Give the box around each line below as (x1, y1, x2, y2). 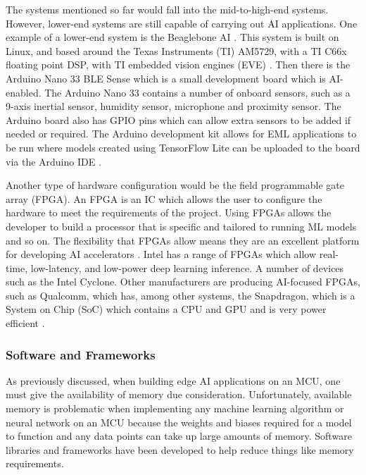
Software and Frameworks (6, 345, 156, 363)
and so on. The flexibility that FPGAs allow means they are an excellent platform (6, 233, 360, 247)
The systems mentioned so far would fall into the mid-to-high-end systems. (6, 2, 329, 16)
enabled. (6, 85, 42, 99)
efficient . (6, 316, 45, 331)
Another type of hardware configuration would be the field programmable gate (6, 178, 344, 192)
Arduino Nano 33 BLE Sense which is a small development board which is (6, 70, 326, 85)
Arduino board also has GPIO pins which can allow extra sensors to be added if (6, 112, 351, 127)
